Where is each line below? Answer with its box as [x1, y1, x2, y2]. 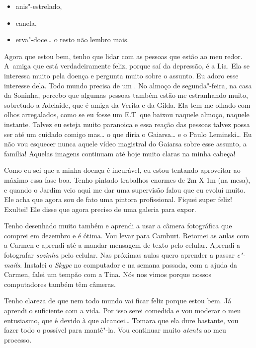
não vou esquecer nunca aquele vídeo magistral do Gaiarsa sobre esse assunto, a [4, 139, 247, 149]
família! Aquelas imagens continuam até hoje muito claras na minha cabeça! [4, 148, 236, 158]
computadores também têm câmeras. [4, 278, 116, 289]
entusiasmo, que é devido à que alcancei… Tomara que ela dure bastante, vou [4, 315, 239, 325]
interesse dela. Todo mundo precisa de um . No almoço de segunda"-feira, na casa [4, 80, 252, 90]
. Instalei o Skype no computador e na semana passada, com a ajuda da [20, 259, 238, 270]
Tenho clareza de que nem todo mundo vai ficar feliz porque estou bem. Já [4, 295, 232, 306]
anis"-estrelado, [15, 1, 62, 11]
